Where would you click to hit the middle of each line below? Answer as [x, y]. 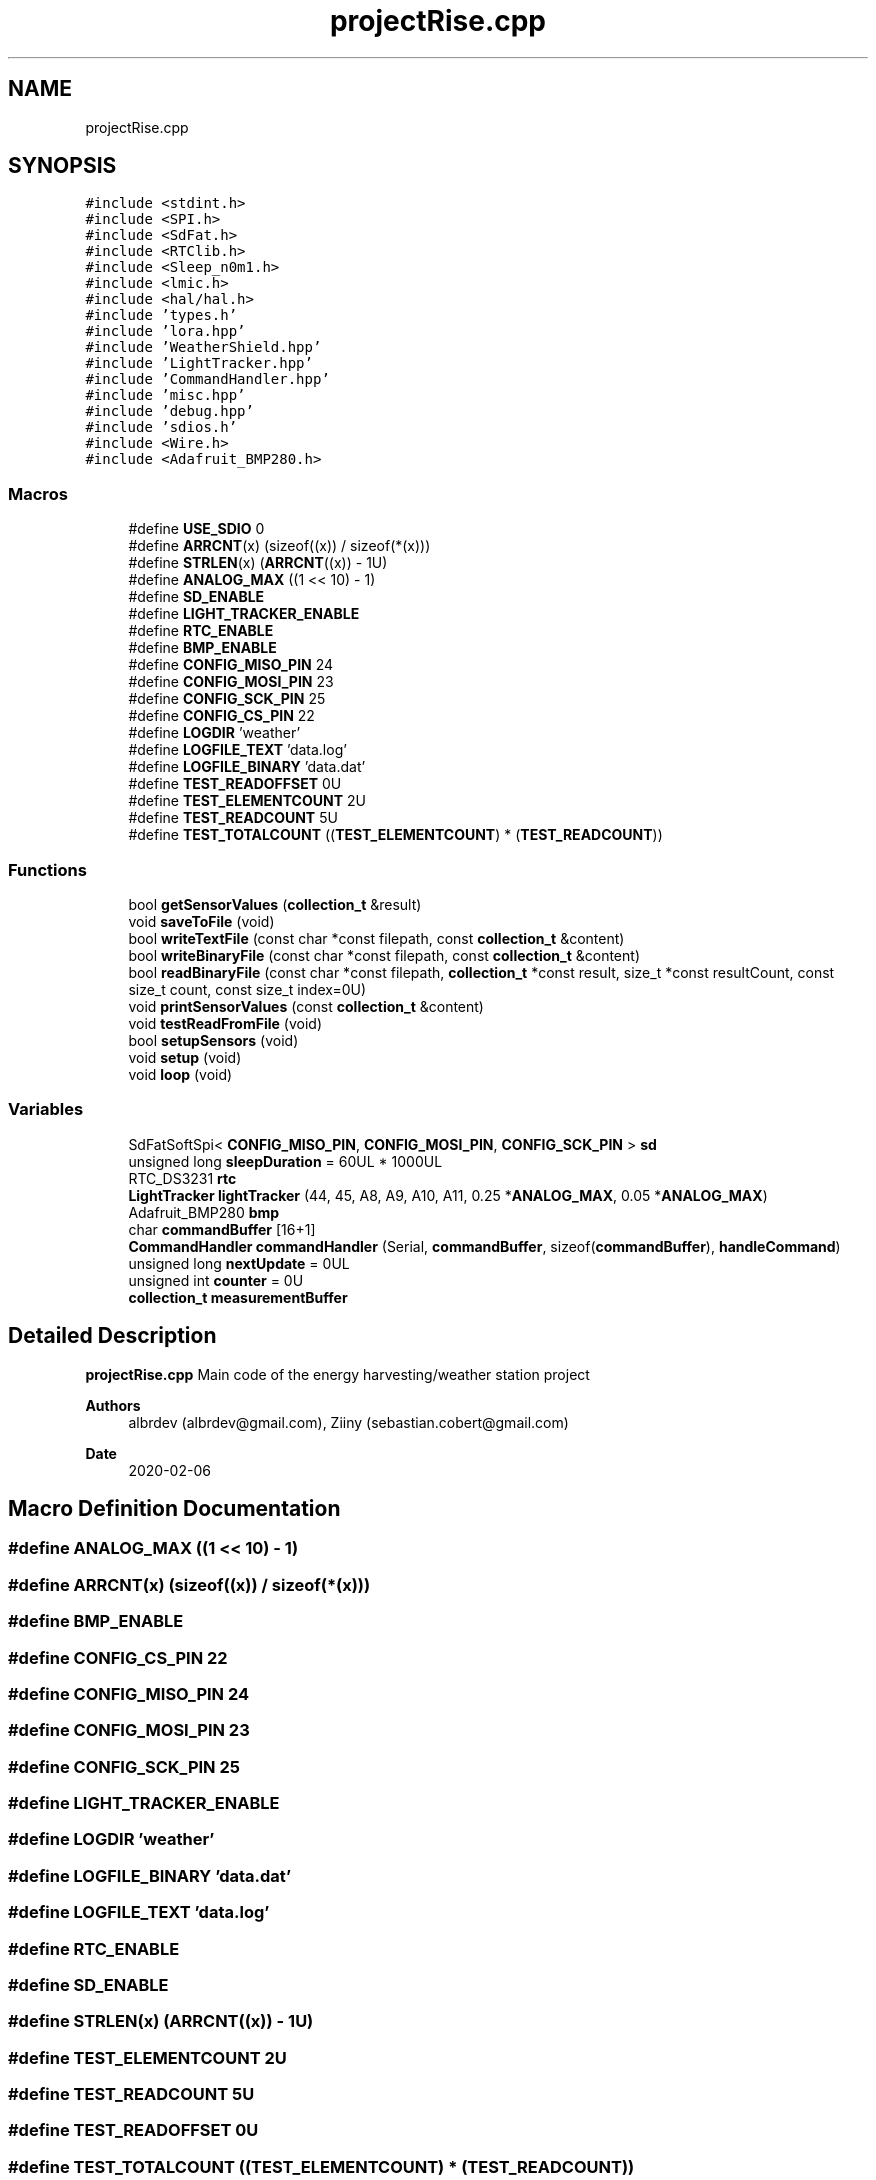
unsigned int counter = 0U [216, 1280]
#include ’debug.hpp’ [169, 411]
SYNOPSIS [62, 166]
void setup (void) [185, 1057]
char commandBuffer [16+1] [222, 1229]
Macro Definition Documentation [174, 1508]
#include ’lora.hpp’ [165, 331]
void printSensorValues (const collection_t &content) [306, 1006]
